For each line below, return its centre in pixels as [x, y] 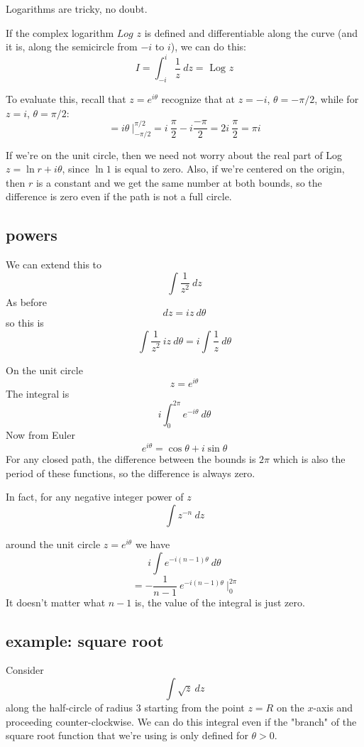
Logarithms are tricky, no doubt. [77, 9]
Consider [25, 670]
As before [27, 301]
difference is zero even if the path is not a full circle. [119, 196]
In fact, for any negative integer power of [95, 497]
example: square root [85, 640]
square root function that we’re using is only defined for [127, 735]
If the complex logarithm [60, 32]
